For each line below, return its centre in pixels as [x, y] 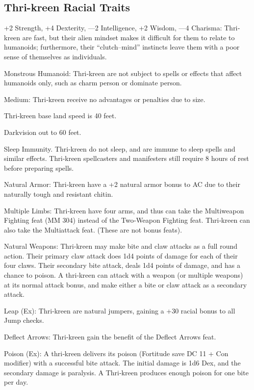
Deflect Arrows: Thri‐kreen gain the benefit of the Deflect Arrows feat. [110, 337]
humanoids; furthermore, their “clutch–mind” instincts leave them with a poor [122, 47]
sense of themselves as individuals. [55, 56]
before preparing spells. [39, 168]
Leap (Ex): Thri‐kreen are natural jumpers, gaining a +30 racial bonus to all [120, 310]
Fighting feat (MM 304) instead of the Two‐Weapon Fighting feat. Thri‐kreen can [127, 220]
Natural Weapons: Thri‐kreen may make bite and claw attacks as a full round [121, 246]
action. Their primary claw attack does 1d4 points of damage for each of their [121, 255]
